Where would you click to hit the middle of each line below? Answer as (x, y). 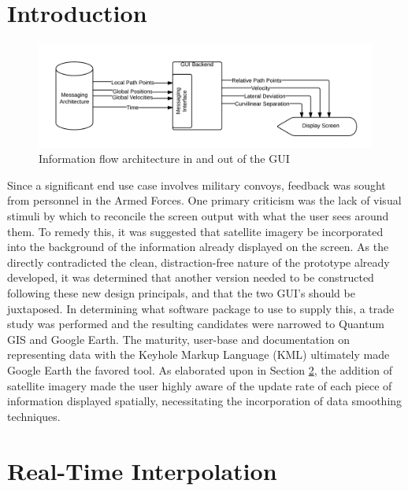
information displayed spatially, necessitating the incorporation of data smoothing (205, 401)
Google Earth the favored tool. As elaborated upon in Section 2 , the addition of (200, 369)
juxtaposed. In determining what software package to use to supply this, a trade (201, 308)
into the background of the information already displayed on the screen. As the (198, 247)
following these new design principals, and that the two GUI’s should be (181, 292)
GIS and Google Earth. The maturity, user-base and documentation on (179, 339)
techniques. (34, 416)
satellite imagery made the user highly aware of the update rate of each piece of (200, 385)
